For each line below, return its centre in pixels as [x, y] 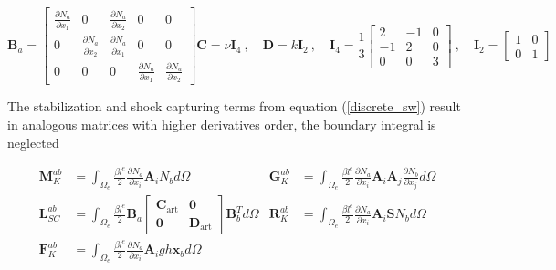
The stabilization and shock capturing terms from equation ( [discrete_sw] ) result [234, 106]
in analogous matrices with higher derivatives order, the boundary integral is [222, 124]
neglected [33, 142]
